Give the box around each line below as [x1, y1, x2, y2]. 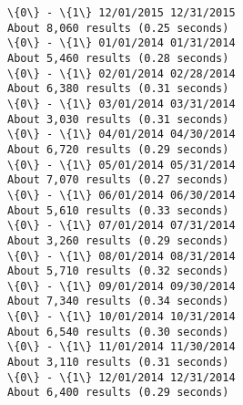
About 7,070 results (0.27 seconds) [7, 173, 229, 187]
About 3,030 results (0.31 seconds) [7, 112, 229, 126]
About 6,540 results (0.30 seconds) [7, 325, 229, 338]
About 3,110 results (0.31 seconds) [7, 356, 229, 369]
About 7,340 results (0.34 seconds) [7, 295, 229, 308]
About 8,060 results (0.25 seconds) [7, 21, 229, 35]
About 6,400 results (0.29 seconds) [7, 386, 229, 400]
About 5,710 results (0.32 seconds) [7, 265, 229, 278]
